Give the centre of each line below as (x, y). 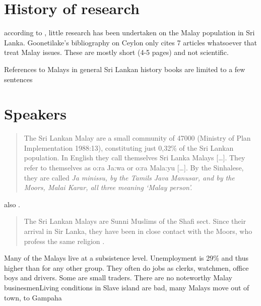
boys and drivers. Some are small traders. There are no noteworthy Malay (118, 278)
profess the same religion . (64, 241)
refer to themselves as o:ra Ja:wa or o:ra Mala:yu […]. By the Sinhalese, (134, 167)
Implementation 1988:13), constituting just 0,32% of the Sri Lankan (129, 147)
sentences (18, 79)
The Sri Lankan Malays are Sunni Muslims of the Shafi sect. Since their (135, 221)
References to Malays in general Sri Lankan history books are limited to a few (125, 69)
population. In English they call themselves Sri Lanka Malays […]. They (135, 158)
